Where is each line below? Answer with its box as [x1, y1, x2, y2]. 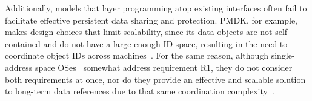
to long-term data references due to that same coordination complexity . [5, 85, 274, 97]
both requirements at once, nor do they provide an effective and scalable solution [5, 73, 306, 85]
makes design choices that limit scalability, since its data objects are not [5, 25, 273, 38]
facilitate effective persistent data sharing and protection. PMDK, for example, [5, 13, 298, 26]
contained [5, 37, 41, 50]
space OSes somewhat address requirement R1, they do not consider [35, 60, 293, 73]
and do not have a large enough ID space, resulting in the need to [43, 37, 288, 50]
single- [271, 49, 295, 62]
